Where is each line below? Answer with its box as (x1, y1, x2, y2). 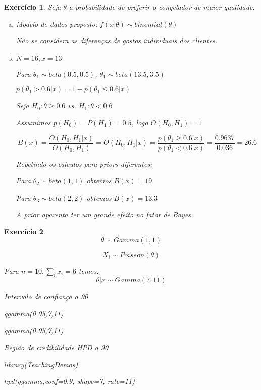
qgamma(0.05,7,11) (4, 308, 64, 318)
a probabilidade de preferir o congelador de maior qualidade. (69, 2, 255, 12)
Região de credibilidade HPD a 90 (4, 342, 109, 353)
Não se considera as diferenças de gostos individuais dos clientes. (16, 35, 218, 46)
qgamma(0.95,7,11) (4, 325, 64, 335)
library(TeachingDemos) (4, 359, 78, 369)
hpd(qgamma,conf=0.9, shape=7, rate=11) (4, 376, 135, 386)
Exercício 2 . (4, 226, 45, 236)
